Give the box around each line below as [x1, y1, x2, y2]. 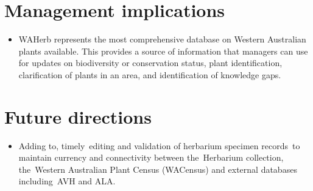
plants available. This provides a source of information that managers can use [18, 44, 308, 57]
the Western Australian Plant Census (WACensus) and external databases [18, 163, 297, 175]
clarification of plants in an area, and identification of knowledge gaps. [18, 68, 281, 81]
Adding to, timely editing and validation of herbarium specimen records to [18, 139, 300, 152]
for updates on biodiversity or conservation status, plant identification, [18, 56, 283, 69]
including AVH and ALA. [18, 175, 116, 187]
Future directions [4, 104, 152, 129]
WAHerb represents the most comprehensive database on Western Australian [18, 33, 306, 45]
